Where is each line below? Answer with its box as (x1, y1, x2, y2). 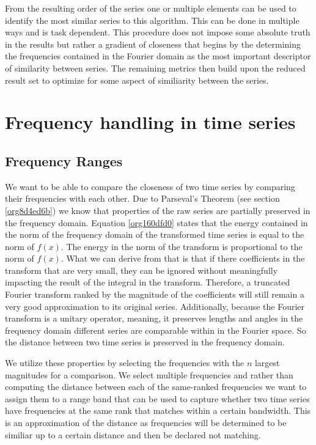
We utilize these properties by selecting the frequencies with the (5, 356, 244, 369)
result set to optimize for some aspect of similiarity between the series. (5, 73, 269, 86)
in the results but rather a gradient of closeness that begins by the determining (5, 37, 301, 50)
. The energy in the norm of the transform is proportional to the (61, 240, 303, 252)
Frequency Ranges (5, 151, 123, 170)
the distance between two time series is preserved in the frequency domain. (5, 336, 285, 348)
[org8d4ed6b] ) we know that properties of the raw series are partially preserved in (5, 204, 310, 216)
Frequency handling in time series (5, 109, 296, 134)
